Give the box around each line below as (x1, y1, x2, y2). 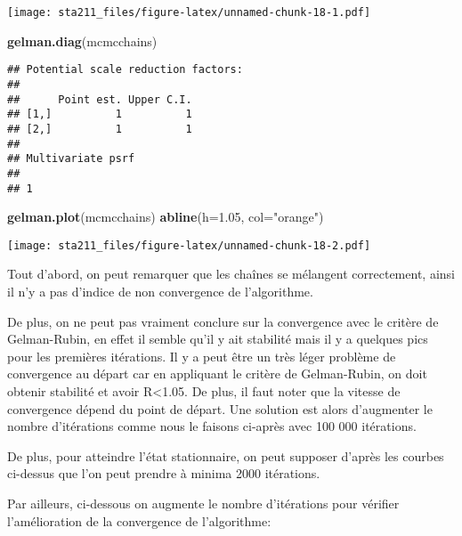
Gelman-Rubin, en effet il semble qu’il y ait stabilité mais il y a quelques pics (7, 329, 428, 348)
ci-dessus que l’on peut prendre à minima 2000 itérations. (7, 464, 320, 483)
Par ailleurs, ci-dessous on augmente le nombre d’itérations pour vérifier (7, 493, 400, 512)
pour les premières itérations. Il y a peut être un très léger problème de (7, 346, 396, 365)
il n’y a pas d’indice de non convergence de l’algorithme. (7, 282, 313, 300)
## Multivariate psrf (7, 152, 135, 166)
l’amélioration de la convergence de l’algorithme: (7, 511, 272, 530)
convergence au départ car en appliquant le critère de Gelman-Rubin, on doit (7, 364, 427, 383)
